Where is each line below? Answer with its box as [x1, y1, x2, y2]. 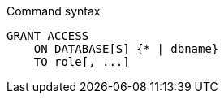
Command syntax [6, 4, 101, 18]
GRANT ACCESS [6, 29, 89, 42]
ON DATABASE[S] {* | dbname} [33, 42, 219, 55]
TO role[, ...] [33, 55, 130, 68]
